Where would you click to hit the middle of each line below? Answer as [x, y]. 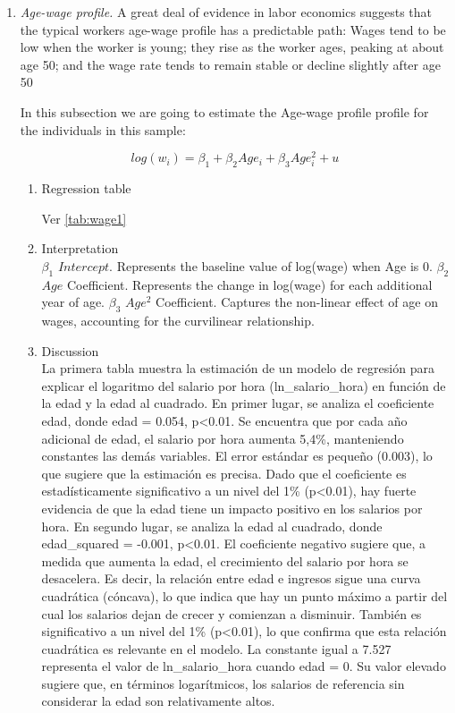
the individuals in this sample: [103, 129]
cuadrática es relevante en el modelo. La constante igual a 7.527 [216, 648]
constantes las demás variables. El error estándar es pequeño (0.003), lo [237, 456]
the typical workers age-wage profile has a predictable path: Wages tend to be [233, 29]
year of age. [73, 302]
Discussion [70, 350]
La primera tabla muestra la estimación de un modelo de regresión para [238, 368]
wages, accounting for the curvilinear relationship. [178, 320]
